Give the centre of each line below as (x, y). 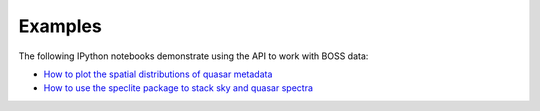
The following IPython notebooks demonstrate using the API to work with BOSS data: (193, 56)
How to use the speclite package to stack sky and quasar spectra (178, 88)
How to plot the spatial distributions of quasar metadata (158, 74)
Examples (60, 26)
